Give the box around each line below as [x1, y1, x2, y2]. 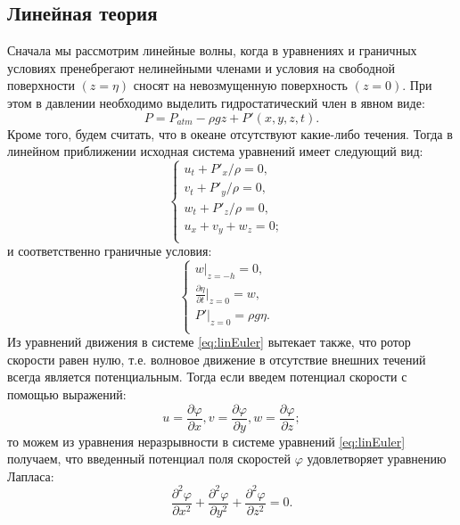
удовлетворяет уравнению [307, 449, 447, 468]
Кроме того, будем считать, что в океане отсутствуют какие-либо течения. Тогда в [7, 124, 453, 143]
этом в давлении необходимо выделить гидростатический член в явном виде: [7, 93, 425, 111]
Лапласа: [7, 466, 54, 485]
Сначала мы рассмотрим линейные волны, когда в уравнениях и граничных [7, 41, 417, 60]
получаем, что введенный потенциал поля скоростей [7, 449, 292, 468]
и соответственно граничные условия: [7, 242, 212, 260]
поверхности [7, 76, 75, 94]
